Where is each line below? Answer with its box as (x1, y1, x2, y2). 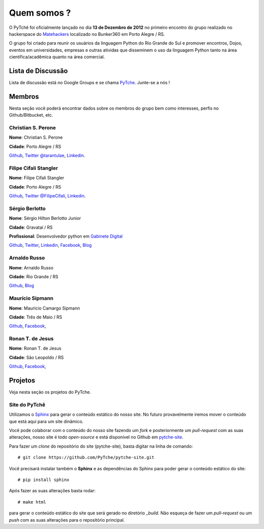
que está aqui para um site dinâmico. (9, 418, 84, 424)
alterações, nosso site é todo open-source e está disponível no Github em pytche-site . (9, 434, 183, 440)
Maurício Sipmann (9, 295, 54, 302)
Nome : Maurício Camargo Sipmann (9, 305, 80, 311)
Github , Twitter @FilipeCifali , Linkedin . (9, 193, 86, 199)
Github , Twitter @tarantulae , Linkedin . (9, 152, 86, 159)
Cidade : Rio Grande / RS (9, 274, 59, 279)
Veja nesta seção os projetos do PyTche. (9, 389, 91, 395)
